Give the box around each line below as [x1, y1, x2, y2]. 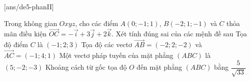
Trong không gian [4, 18, 57, 28]
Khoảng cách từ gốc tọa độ [45, 62, 127, 72]
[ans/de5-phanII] [4, 1, 54, 11]
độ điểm [4, 39, 28, 50]
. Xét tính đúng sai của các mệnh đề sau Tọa [112, 28, 247, 39]
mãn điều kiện [4, 28, 47, 39]
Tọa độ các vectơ [81, 39, 132, 50]
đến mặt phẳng [137, 62, 182, 72]
